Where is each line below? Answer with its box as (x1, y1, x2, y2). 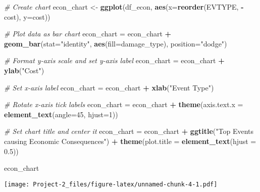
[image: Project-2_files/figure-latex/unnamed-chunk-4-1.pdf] (4, 180, 218, 188)
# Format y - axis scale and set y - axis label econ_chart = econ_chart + (4, 55, 225, 66)
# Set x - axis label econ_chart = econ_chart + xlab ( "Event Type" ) (4, 82, 214, 92)
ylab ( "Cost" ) (4, 65, 44, 75)
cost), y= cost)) (4, 11, 50, 22)
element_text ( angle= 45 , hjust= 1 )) (4, 109, 118, 119)
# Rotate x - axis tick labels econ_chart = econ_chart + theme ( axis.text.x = (4, 99, 243, 110)
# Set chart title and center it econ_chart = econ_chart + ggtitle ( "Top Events (4, 126, 253, 136)
